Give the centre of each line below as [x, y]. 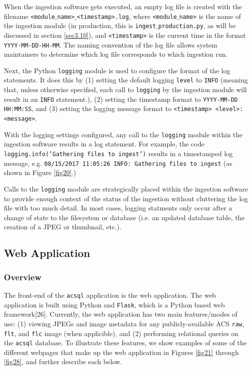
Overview [23, 277]
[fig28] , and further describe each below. [63, 362]
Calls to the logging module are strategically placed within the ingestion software [126, 188]
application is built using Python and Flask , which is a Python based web [114, 304]
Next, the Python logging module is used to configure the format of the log [117, 70]
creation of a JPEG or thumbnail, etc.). [63, 227]
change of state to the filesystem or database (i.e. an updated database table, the [124, 217]
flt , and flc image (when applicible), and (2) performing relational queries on [121, 333]
